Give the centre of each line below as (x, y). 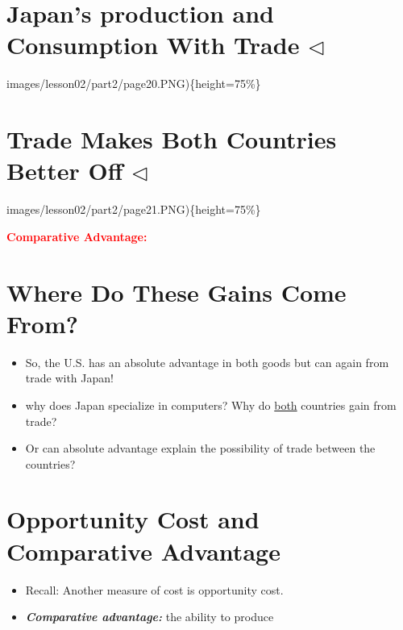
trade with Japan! (69, 378)
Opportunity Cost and (133, 519)
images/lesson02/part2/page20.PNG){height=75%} (134, 83)
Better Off (65, 171)
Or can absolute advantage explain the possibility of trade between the (200, 448)
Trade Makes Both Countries (172, 139)
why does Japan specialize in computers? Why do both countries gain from (211, 405)
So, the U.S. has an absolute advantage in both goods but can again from (207, 362)
